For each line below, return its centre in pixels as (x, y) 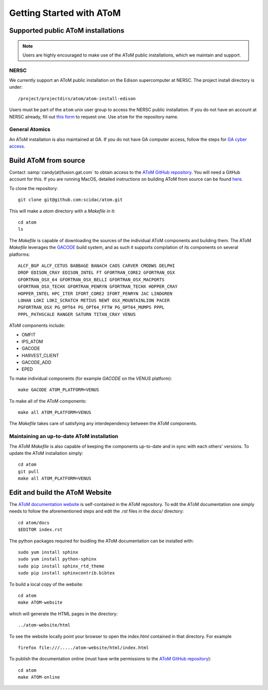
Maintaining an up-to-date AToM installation (64, 437)
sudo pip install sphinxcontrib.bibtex (67, 573)
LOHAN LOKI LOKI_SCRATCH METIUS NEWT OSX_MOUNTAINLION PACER (94, 300)
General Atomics (30, 129)
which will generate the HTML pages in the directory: (64, 614)
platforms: (20, 254)
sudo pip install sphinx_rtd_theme (61, 566)
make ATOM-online (39, 677)
